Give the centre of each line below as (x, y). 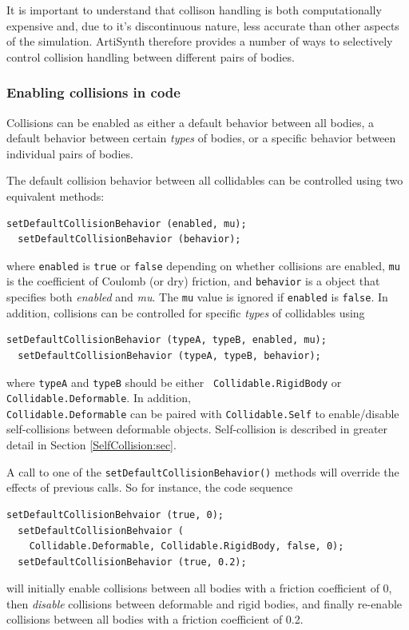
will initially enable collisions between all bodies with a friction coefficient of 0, (199, 588)
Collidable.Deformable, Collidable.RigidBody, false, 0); (187, 546)
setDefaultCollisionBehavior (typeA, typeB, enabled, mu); (167, 340)
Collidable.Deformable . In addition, (99, 398)
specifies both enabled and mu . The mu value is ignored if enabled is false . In (197, 297)
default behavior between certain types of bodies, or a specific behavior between (201, 138)
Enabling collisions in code (93, 92)
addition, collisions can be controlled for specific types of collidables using (186, 312)
